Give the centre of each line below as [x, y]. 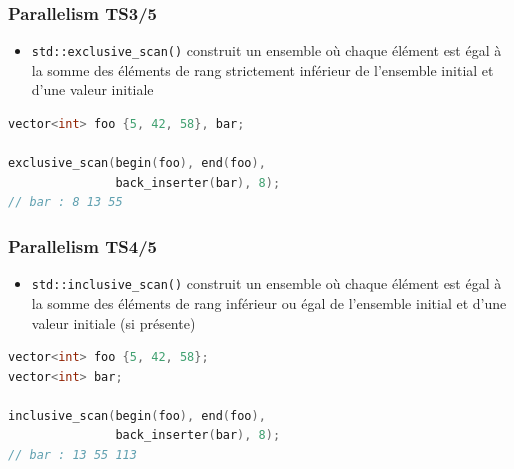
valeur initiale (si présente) [113, 322]
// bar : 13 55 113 [72, 455]
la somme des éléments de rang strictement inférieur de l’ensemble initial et [262, 69]
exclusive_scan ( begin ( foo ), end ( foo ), [137, 163]
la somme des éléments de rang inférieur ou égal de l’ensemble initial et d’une [269, 302]
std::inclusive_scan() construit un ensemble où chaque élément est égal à [266, 283]
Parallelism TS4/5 [83, 245]
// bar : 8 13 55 [65, 202]
